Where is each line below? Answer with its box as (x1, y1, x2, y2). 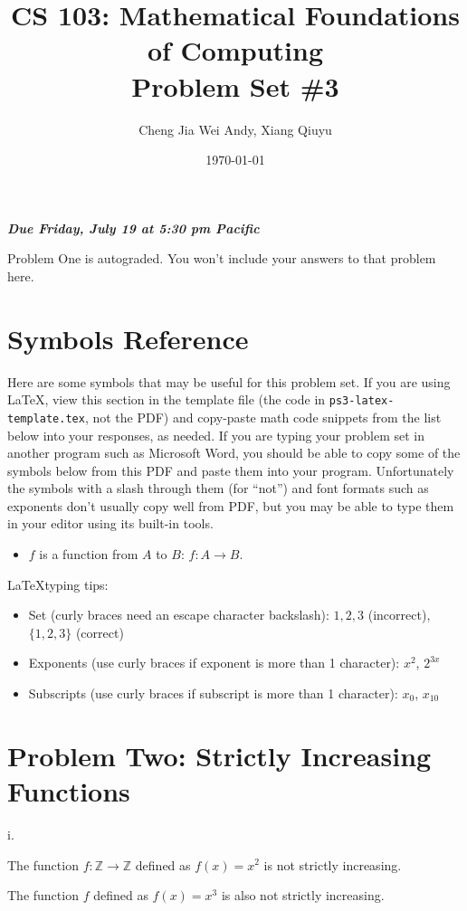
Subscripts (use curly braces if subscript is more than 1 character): (28, 684, 398, 703)
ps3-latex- (329, 394, 395, 408)
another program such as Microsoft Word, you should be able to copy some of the (7, 443, 461, 462)
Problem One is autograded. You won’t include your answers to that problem (7, 249, 436, 268)
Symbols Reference (7, 319, 249, 356)
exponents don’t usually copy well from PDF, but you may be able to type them (7, 496, 454, 515)
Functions (7, 773, 130, 809)
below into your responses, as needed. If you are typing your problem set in (7, 425, 425, 444)
